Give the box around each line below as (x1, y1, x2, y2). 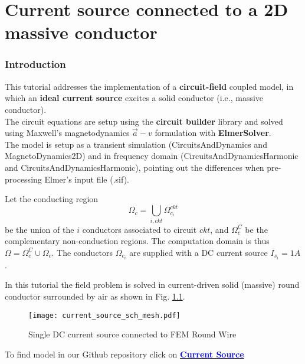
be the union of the (5, 223, 74, 235)
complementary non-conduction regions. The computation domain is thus (5, 235, 270, 247)
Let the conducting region (5, 193, 99, 205)
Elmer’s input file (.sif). (44, 173, 129, 185)
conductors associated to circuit (82, 223, 197, 235)
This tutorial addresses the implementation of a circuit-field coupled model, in (5, 80, 294, 92)
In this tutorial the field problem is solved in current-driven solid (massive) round (5, 278, 300, 291)
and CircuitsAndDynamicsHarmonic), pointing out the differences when (5, 161, 264, 173)
